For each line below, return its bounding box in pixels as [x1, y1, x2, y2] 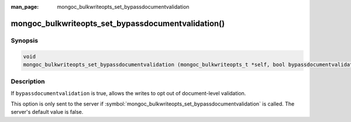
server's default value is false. [11, 109, 84, 116]
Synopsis [11, 36, 38, 44]
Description [11, 78, 45, 86]
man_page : [11, 4, 39, 10]
